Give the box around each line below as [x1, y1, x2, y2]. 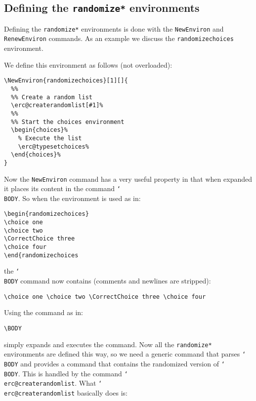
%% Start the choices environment [11, 118, 125, 125]
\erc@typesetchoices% [18, 143, 89, 150]
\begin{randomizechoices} [4, 210, 89, 218]
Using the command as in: [4, 307, 83, 318]
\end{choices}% [11, 151, 61, 159]
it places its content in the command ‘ [4, 183, 121, 194]
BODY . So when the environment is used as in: [4, 193, 141, 203]
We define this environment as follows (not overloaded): [4, 59, 172, 70]
